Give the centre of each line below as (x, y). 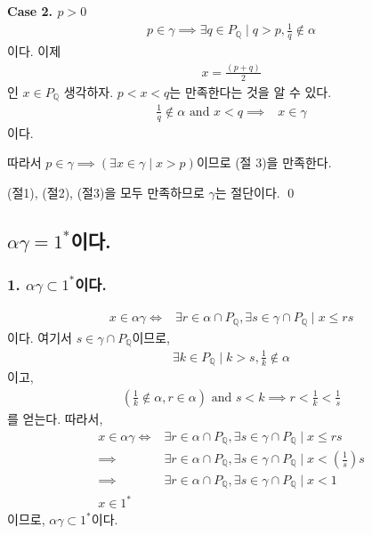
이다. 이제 (34, 50)
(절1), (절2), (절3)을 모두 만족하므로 (106, 192)
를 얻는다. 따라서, (55, 418)
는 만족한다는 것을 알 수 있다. (251, 91)
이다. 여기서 (40, 337)
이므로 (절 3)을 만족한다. (264, 162)
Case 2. (30, 11)
